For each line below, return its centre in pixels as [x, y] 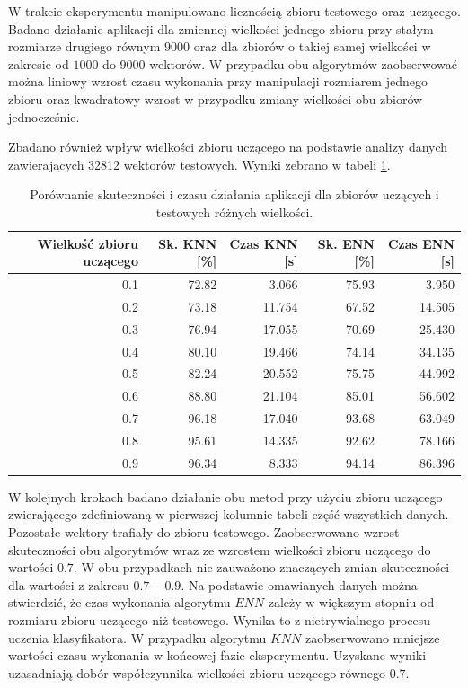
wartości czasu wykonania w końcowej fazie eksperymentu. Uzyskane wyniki [217, 655]
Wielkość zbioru [88, 243]
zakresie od [39, 63]
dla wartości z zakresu [69, 584]
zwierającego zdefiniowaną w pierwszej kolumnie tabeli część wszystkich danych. [229, 514]
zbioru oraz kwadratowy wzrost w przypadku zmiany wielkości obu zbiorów [216, 98]
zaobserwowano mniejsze [372, 637]
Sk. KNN [188, 243]
